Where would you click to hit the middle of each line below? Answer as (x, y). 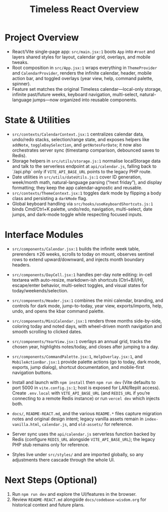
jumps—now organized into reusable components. (85, 100)
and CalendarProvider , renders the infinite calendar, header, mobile (82, 73)
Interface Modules (44, 235)
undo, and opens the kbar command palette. (58, 311)
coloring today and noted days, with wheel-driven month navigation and (87, 326)
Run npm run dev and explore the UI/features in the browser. (74, 494)
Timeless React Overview (84, 9)
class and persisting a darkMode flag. (50, 198)
